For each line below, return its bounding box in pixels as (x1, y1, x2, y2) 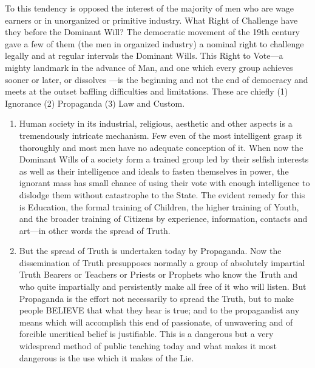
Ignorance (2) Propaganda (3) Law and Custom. (5, 96, 185, 109)
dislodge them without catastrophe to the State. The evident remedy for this (19, 188, 305, 201)
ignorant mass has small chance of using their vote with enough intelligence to (19, 176, 310, 189)
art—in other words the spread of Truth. (19, 224, 171, 236)
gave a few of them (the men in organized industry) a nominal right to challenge (5, 37, 304, 50)
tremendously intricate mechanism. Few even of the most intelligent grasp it (19, 129, 302, 141)
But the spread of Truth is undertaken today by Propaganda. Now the (19, 244, 282, 257)
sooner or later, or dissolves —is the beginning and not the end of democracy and (5, 73, 308, 85)
